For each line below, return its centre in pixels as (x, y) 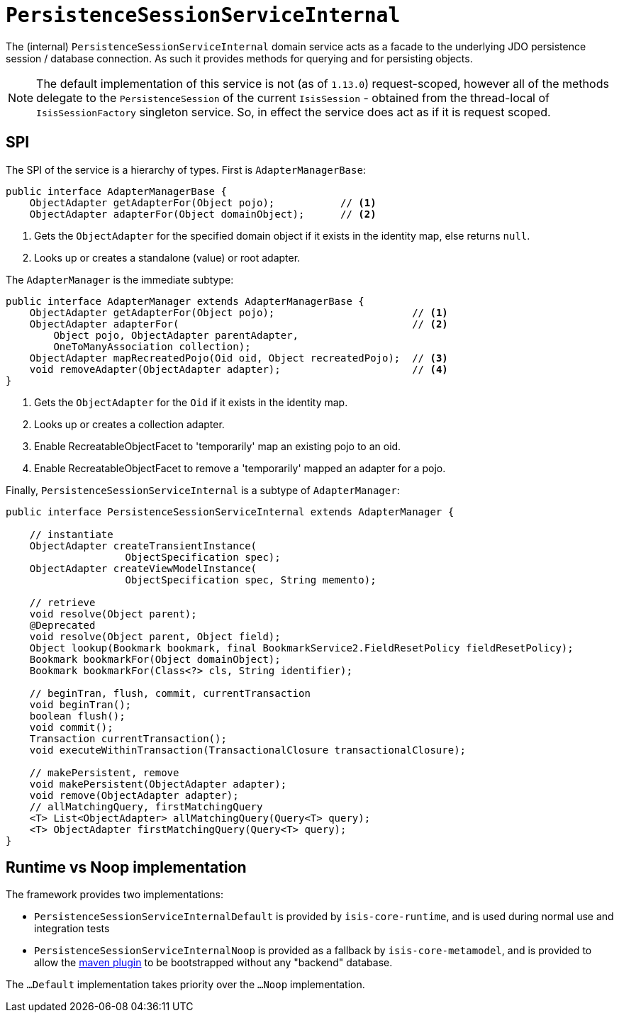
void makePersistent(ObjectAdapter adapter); (158, 784)
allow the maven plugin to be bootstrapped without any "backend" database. (213, 963)
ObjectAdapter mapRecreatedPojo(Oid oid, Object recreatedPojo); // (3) (239, 358)
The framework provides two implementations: (115, 895)
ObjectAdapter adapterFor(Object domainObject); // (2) (203, 214)
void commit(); (71, 727)
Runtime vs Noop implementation (126, 868)
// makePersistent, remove (104, 772)
